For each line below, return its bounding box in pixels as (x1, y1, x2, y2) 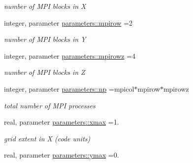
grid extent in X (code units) (4, 133, 91, 143)
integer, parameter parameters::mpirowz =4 (4, 50, 136, 61)
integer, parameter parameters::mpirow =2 (4, 17, 132, 28)
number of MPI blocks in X (4, 1, 86, 11)
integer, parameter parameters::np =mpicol (4, 83, 134, 94)
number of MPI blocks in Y (4, 34, 86, 44)
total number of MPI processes (4, 100, 96, 110)
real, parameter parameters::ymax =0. (4, 150, 119, 160)
